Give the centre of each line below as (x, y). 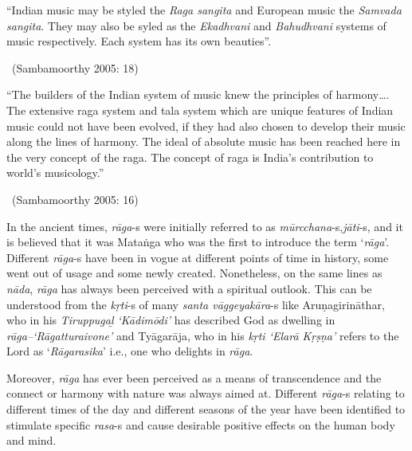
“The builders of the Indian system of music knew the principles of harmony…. (198, 94)
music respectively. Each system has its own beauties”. (139, 41)
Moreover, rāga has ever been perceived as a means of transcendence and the (194, 377)
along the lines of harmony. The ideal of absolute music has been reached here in (204, 141)
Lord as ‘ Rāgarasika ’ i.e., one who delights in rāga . (130, 351)
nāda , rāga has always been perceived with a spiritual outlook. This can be (189, 288)
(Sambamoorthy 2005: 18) (75, 67)
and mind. (31, 440)
